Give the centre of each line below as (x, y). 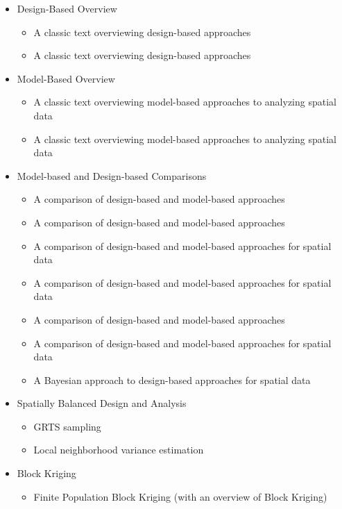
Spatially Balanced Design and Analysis (102, 403)
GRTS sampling (67, 426)
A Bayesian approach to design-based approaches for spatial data (172, 379)
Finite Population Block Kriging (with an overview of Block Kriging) (180, 496)
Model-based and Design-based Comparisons (112, 175)
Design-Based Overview (67, 8)
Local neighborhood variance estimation (119, 450)
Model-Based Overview (66, 78)
